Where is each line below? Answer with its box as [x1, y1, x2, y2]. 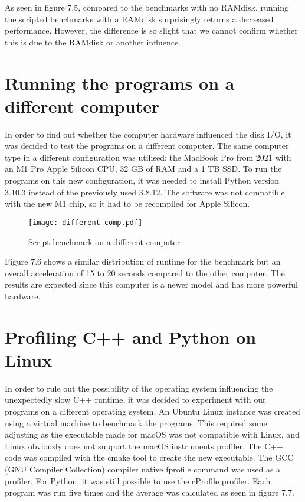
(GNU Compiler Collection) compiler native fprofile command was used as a [5, 462, 281, 475]
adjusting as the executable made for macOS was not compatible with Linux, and [5, 428, 300, 441]
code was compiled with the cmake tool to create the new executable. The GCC [5, 451, 294, 464]
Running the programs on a [5, 70, 235, 94]
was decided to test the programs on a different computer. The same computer [5, 139, 289, 152]
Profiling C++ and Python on [5, 324, 257, 348]
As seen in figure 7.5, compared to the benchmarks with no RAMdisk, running [5, 1, 288, 13]
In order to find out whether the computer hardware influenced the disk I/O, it [5, 128, 291, 140]
